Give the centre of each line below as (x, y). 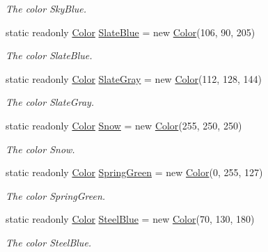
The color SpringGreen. (56, 195)
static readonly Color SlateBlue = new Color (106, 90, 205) (131, 32)
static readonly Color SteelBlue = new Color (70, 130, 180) (130, 219)
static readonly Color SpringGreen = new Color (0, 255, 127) (134, 172)
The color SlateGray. (50, 102)
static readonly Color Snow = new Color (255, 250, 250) (124, 125)
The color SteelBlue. (49, 242)
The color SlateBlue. (49, 55)
